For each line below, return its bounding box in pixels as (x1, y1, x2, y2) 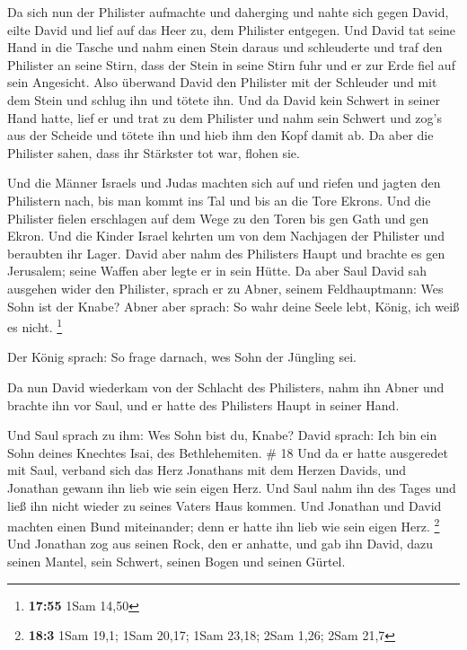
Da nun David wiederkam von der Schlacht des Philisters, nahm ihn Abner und (7, 377, 445, 396)
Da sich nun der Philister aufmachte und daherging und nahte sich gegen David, (7, 3, 449, 21)
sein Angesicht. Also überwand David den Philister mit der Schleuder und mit (7, 73, 437, 92)
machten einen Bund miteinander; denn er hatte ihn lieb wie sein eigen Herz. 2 (7, 514, 440, 535)
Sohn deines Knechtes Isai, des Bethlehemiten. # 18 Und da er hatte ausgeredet (7, 443, 448, 461)
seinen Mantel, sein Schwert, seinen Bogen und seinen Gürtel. (7, 551, 346, 570)
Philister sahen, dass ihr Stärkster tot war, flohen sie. (7, 143, 300, 162)
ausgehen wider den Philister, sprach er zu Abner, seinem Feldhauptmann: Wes (7, 278, 444, 297)
